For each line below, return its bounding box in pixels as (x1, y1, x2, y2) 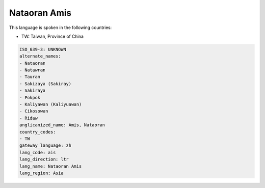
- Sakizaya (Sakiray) (19, 81, 72, 86)
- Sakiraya (19, 88, 46, 93)
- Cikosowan (19, 108, 49, 114)
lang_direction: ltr (19, 157, 69, 162)
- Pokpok (19, 95, 41, 100)
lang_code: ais (19, 150, 56, 155)
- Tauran (19, 74, 41, 80)
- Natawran (19, 67, 46, 73)
